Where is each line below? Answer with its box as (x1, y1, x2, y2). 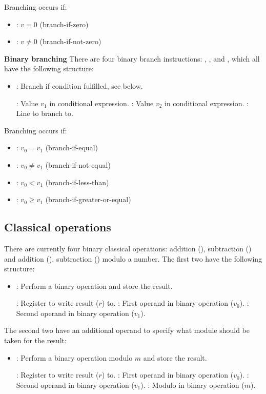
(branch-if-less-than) (45, 176, 109, 187)
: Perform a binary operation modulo (16, 352, 133, 363)
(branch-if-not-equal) (45, 159, 111, 170)
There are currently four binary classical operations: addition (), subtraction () (4, 243, 252, 253)
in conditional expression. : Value (49, 97, 154, 108)
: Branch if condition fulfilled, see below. (16, 80, 143, 91)
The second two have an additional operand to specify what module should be (4, 325, 250, 336)
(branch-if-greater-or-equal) (45, 194, 131, 205)
